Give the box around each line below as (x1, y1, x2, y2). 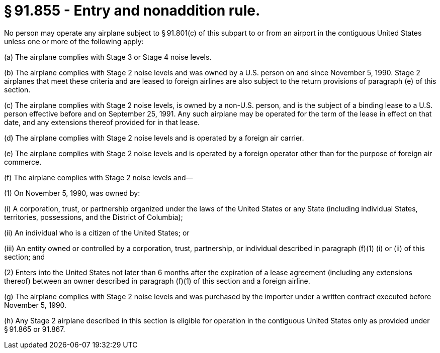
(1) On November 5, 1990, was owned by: (4, 188, 140, 197)
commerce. (4, 157, 42, 166)
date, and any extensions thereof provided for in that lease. (4, 117, 200, 127)
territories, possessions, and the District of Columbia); (4, 212, 183, 221)
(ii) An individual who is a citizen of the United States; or (4, 228, 190, 237)
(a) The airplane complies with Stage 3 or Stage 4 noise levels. (4, 52, 212, 61)
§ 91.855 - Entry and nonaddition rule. (4, 2, 260, 19)
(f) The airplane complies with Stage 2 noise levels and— (4, 173, 193, 182)
